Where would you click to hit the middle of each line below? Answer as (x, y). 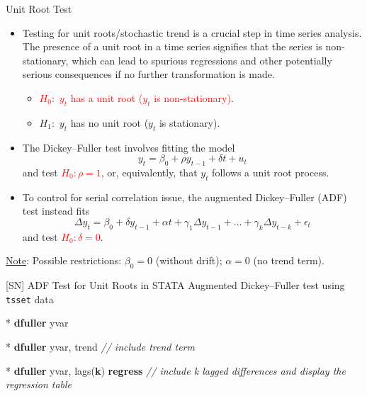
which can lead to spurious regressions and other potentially (202, 60)
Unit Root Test (39, 9)
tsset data (30, 299)
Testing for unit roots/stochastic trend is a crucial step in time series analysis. (192, 32)
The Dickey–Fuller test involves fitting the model (129, 147)
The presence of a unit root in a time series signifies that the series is (172, 46)
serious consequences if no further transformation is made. (148, 74)
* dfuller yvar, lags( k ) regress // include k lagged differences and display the (176, 370)
